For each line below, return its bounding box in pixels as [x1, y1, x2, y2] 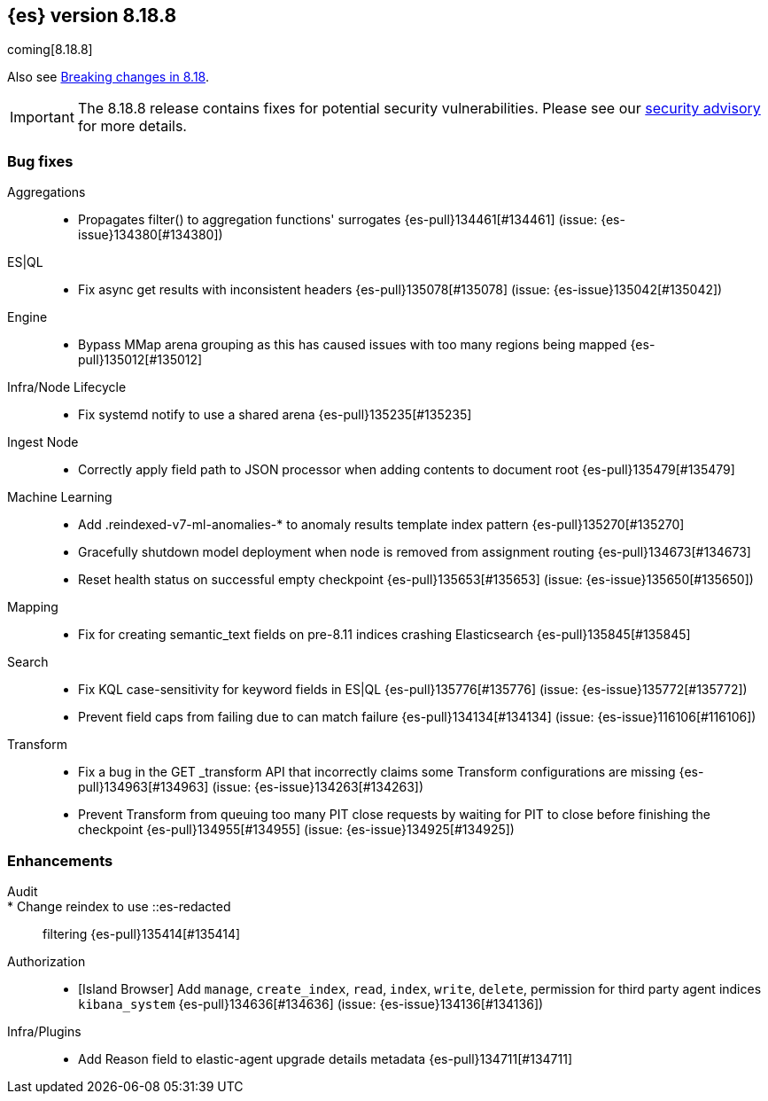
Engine [7, 309, 48, 325]
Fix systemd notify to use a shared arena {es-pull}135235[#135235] [78, 407, 472, 423]
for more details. [77, 117, 187, 136]
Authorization [7, 953, 86, 969]
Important [10, 108, 74, 127]
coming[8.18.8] [7, 42, 93, 58]
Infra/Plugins [7, 1023, 81, 1039]
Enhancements [7, 851, 113, 870]
